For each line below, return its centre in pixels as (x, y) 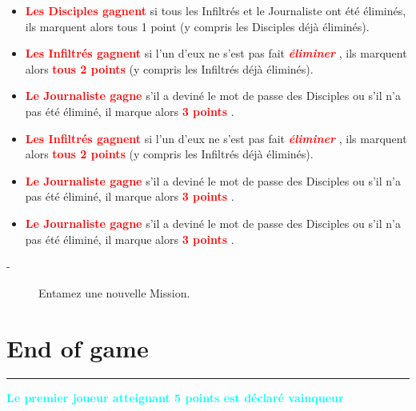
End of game (78, 347)
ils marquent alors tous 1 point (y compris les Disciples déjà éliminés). (197, 26)
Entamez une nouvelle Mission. (114, 292)
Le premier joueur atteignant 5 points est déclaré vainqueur (175, 398)
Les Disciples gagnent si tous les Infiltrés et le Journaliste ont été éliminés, (216, 10)
